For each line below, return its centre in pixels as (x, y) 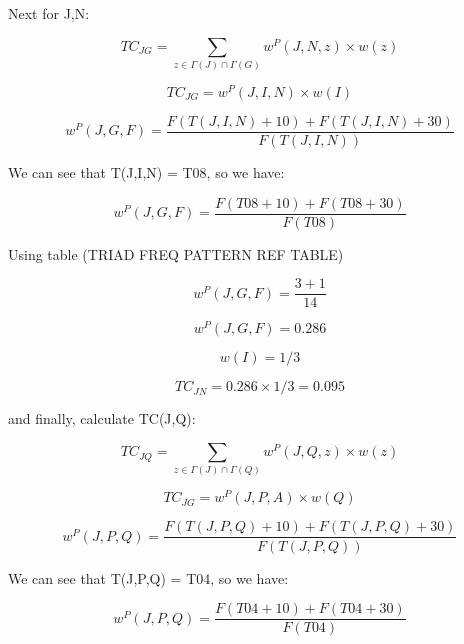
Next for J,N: (49, 13)
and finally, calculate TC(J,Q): (102, 418)
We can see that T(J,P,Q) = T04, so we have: (148, 577)
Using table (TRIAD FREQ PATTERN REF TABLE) (176, 253)
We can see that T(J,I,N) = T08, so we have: (146, 172)
